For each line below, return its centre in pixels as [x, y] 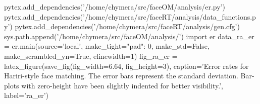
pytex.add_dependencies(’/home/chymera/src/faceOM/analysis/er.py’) [115, 7]
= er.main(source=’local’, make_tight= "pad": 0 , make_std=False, [107, 46]
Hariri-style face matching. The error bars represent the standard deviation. [121, 76]
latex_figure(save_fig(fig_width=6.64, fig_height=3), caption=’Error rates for [126, 66]
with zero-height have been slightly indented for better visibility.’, [122, 85]
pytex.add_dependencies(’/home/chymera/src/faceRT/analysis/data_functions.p [130, 16]
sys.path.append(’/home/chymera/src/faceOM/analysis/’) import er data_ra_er [129, 36]
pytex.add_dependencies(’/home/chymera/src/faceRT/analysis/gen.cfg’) [127, 26]
